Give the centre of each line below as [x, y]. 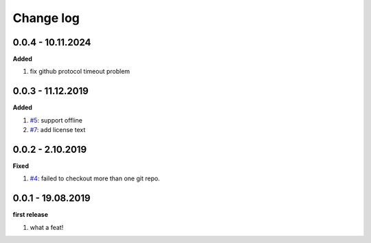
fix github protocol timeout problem [80, 72]
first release [30, 215]
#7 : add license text [58, 130]
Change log [46, 18]
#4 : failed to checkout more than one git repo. [95, 178]
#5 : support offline [56, 120]
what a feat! [47, 227]
